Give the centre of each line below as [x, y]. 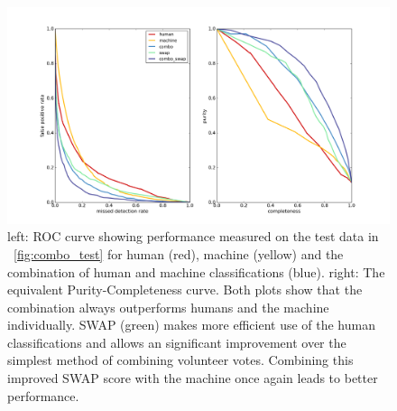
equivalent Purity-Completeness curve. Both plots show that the [185, 290]
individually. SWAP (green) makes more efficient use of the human [191, 325]
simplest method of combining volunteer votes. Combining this [180, 360]
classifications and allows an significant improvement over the [177, 342]
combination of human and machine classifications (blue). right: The [196, 271]
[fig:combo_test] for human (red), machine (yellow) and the [179, 253]
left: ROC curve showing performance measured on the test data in [193, 236]
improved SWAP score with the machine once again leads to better [193, 378]
